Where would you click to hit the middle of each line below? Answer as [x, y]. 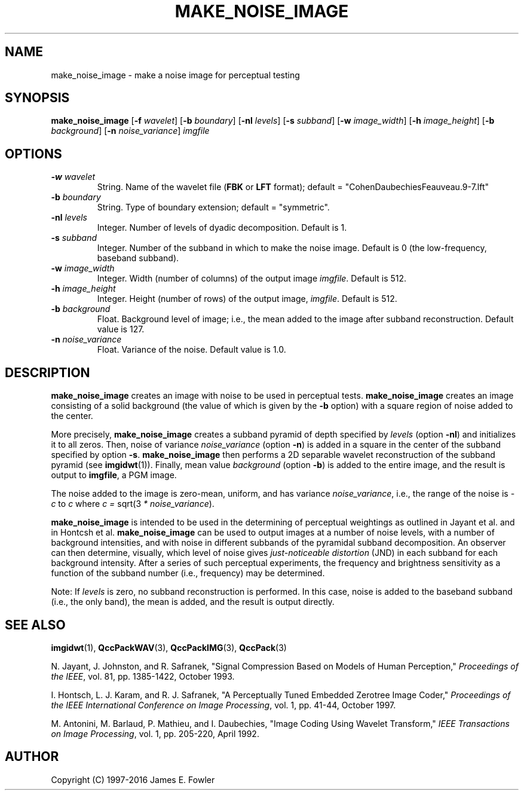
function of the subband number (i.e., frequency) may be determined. [188, 573]
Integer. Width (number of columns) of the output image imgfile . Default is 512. [252, 279]
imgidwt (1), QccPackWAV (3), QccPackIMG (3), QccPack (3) [169, 647]
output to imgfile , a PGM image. [114, 475]
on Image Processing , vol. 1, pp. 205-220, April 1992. [155, 733]
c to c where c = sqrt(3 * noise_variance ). [133, 504]
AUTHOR [32, 757]
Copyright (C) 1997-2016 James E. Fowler [133, 779]
